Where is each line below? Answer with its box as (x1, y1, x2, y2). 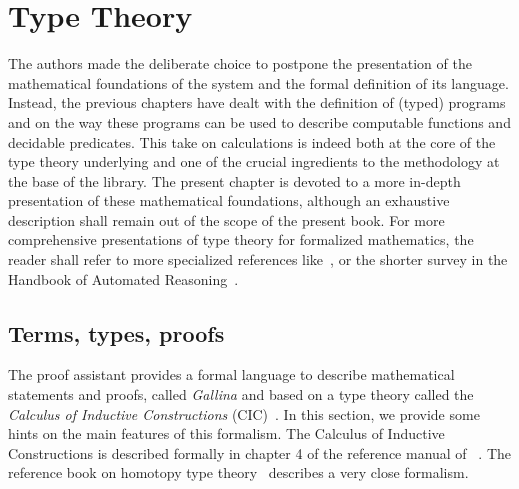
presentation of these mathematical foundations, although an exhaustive (8, 190, 450, 211)
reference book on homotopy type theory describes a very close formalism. (8, 462, 469, 483)
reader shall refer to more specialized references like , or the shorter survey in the (8, 249, 508, 270)
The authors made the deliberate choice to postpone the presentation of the (8, 53, 472, 74)
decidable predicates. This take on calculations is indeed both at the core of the (8, 131, 496, 152)
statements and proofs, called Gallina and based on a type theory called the (8, 384, 474, 405)
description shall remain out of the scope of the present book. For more (8, 209, 445, 230)
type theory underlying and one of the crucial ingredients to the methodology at (8, 151, 500, 172)
